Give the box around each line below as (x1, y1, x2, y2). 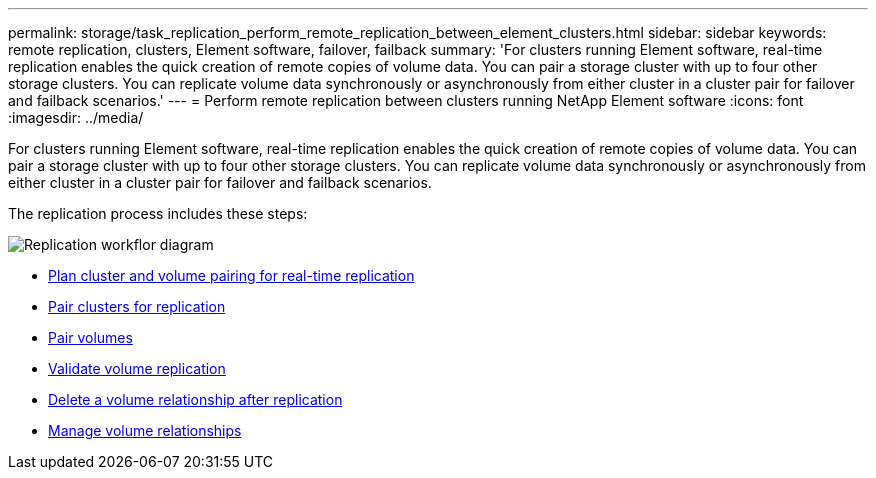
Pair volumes (48, 329, 133, 346)
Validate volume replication (48, 360, 226, 377)
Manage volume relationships (48, 422, 242, 439)
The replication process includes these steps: (8, 205, 308, 222)
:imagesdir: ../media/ (8, 109, 144, 126)
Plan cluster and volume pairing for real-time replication (48, 267, 415, 284)
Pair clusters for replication (48, 298, 226, 315)
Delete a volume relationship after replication (48, 391, 343, 408)
